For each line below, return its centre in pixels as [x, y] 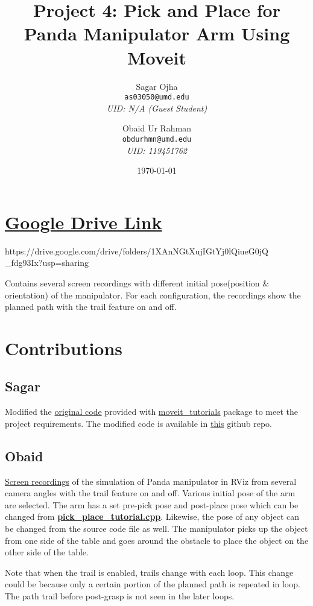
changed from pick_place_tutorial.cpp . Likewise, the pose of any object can [152, 516]
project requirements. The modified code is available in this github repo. [138, 423]
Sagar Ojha [157, 86]
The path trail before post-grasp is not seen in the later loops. [120, 596]
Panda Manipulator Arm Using [157, 33]
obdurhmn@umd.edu [157, 139]
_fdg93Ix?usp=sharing [47, 263]
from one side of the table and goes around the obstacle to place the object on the [157, 540]
